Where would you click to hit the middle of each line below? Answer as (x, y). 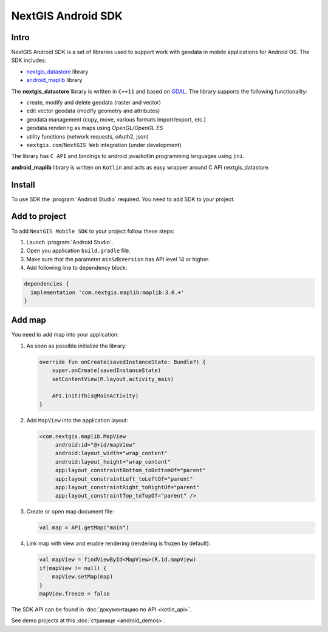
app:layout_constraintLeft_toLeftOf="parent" (124, 479)
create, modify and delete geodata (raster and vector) (94, 103)
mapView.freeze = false (75, 593)
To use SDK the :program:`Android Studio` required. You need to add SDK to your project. (123, 199)
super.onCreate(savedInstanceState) (106, 370)
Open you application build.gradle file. (78, 251)
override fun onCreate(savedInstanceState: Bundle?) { (122, 362)
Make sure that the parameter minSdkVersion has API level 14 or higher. (118, 259)
